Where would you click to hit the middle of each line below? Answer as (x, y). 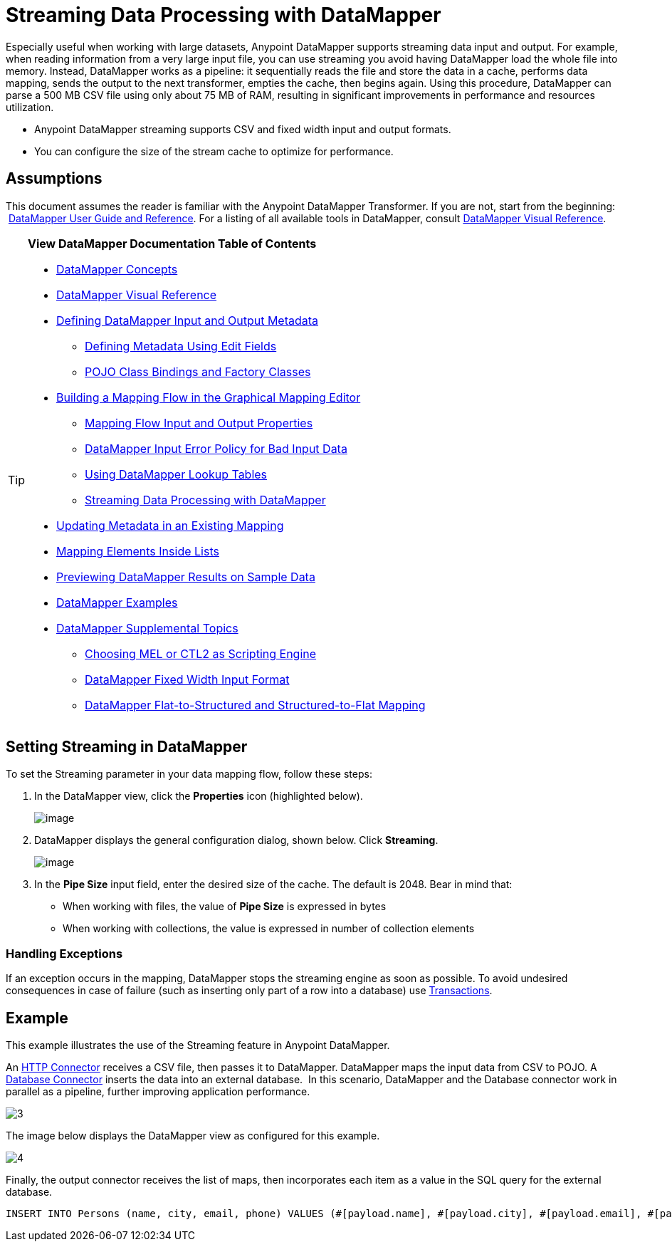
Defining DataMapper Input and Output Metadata (188, 320)
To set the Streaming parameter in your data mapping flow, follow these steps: (189, 774)
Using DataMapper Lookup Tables (176, 474)
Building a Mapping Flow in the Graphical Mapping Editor (209, 397)
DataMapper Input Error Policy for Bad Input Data (216, 448)
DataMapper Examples (117, 602)
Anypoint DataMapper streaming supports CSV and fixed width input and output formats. (243, 129)
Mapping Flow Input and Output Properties (199, 423)
